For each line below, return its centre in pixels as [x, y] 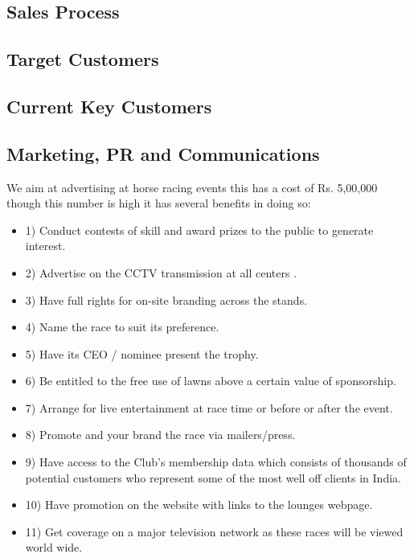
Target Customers [83, 59]
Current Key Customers [109, 106]
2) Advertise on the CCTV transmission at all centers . [161, 272]
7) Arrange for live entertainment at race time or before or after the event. [209, 407]
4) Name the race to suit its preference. [122, 327]
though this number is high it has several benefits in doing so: [159, 203]
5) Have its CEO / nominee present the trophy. [142, 353]
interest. [45, 246]
